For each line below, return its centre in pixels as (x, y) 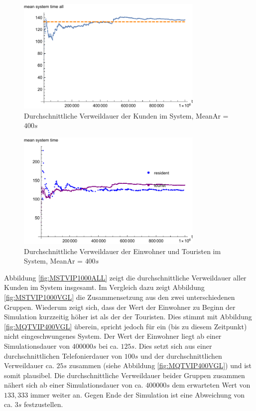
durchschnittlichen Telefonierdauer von (63, 355)
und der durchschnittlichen (181, 355)
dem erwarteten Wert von (211, 385)
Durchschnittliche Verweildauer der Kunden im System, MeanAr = (126, 115)
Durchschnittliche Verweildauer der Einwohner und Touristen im (123, 251)
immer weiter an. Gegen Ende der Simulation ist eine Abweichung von (137, 394)
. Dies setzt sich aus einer (173, 345)
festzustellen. (44, 404)
